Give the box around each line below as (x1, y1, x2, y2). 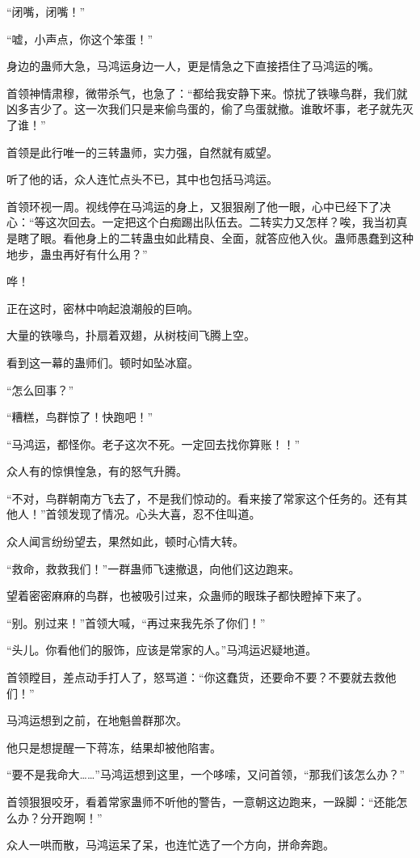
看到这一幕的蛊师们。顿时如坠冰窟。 (6, 353, 199, 370)
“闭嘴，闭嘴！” (6, 3, 86, 19)
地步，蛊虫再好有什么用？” (6, 245, 148, 262)
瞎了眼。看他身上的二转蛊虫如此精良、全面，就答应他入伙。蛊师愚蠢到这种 (17, 229, 414, 246)
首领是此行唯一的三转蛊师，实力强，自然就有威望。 (6, 143, 278, 160)
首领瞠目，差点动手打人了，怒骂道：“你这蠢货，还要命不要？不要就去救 (6, 669, 385, 686)
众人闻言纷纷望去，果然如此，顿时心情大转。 (6, 533, 244, 550)
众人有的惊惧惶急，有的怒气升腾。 (6, 463, 187, 480)
